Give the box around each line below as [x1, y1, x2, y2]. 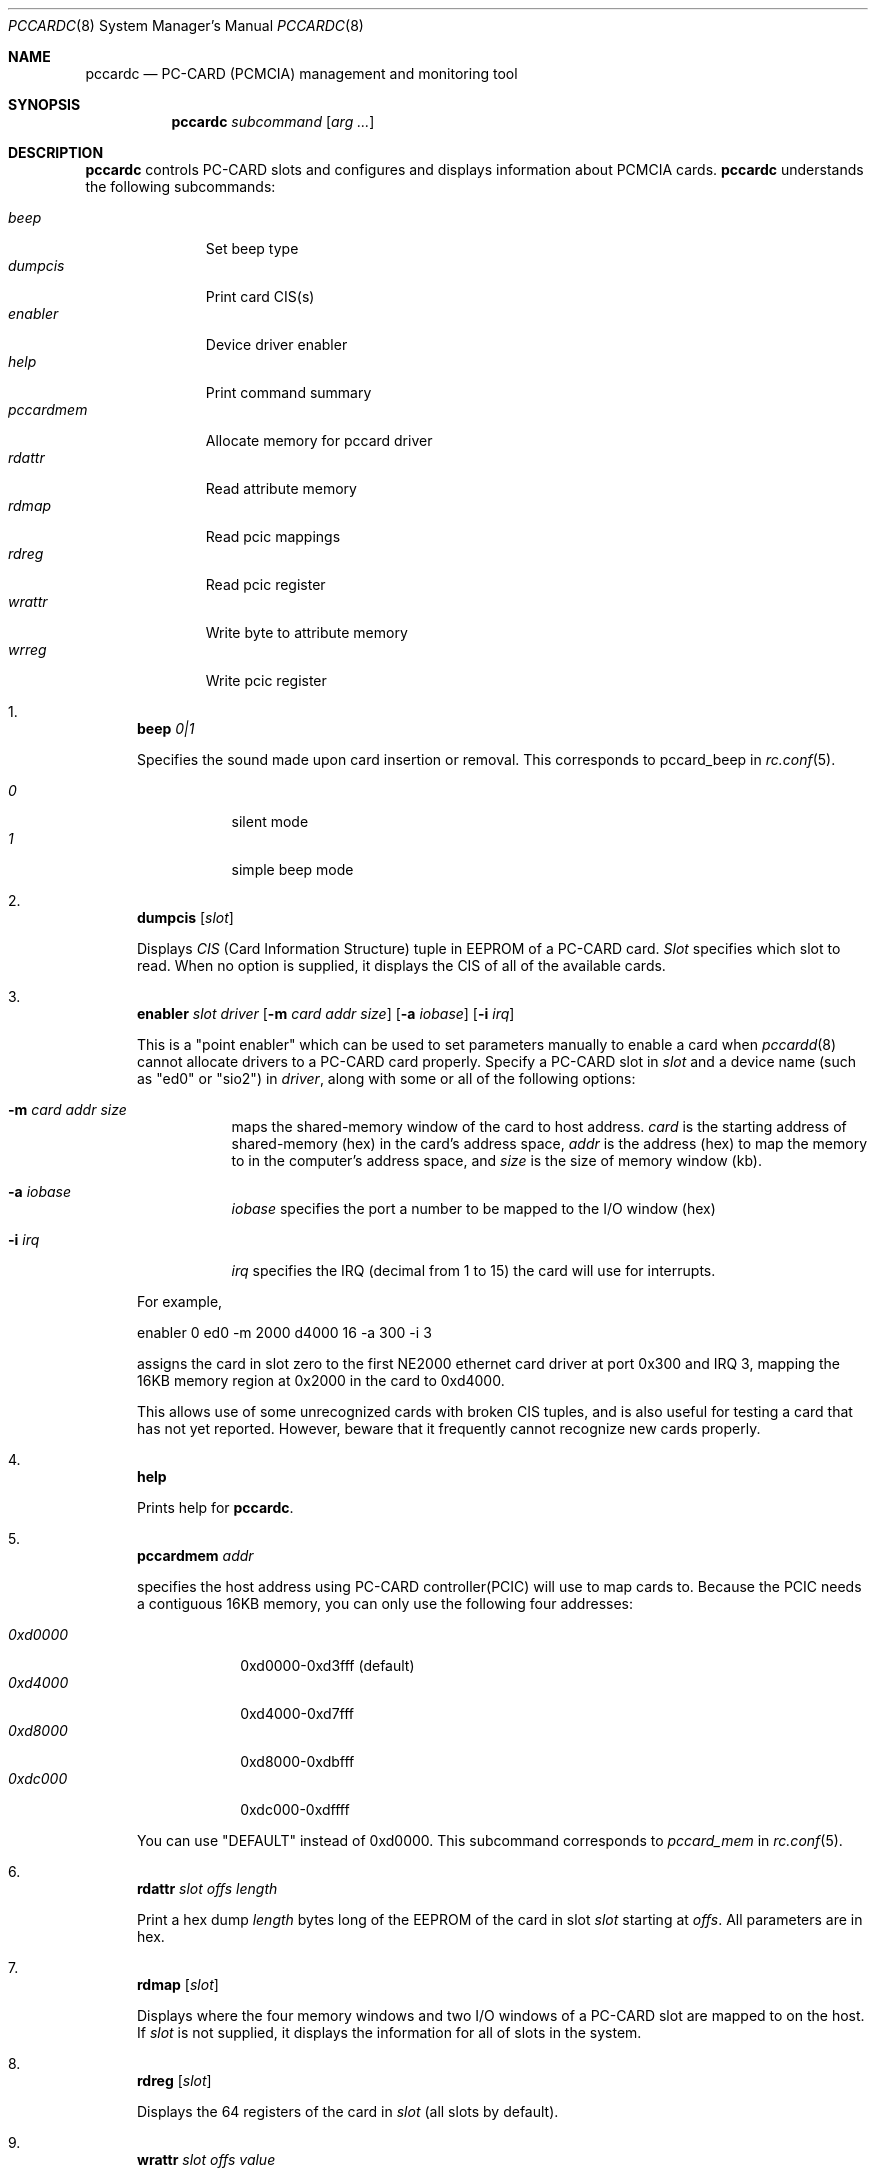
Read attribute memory [205, 480, 357, 497]
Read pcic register [205, 576, 326, 593]
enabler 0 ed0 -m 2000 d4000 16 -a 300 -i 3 [137, 1324, 432, 1341]
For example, [137, 1293, 223, 1310]
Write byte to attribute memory [205, 624, 408, 641]
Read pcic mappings [205, 528, 341, 545]
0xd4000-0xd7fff [240, 1705, 355, 1722]
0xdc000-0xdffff [240, 1801, 350, 1818]
